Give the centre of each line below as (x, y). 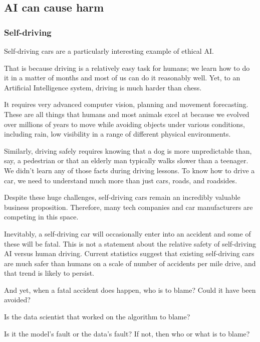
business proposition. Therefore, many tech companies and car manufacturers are (128, 207)
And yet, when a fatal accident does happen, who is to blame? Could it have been (130, 290)
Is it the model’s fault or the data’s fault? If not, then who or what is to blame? (127, 333)
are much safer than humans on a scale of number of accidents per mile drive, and (130, 263)
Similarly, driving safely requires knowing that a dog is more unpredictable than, (128, 150)
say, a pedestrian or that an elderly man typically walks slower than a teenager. (126, 160)
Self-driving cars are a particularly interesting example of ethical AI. (109, 51)
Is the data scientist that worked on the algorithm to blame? (97, 317)
